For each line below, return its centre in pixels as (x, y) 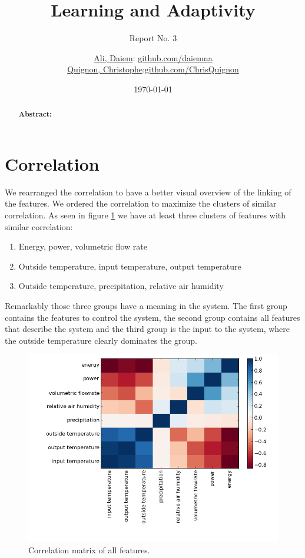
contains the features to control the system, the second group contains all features (152, 317)
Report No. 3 (153, 38)
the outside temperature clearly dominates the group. (101, 340)
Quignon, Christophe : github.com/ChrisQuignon (153, 69)
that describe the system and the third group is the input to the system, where (147, 329)
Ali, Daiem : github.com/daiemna (153, 57)
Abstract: (35, 114)
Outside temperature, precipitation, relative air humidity (121, 286)
